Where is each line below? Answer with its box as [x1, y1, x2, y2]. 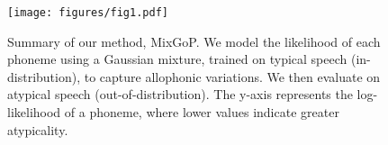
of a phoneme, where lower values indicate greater [64, 103, 339, 122]
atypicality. [7, 120, 68, 139]
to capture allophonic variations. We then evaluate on [84, 67, 381, 86]
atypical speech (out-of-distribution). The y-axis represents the [7, 85, 353, 104]
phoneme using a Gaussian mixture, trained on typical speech [7, 50, 347, 68]
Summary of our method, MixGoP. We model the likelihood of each [7, 32, 381, 50]
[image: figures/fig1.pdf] [7, 6, 168, 19]
